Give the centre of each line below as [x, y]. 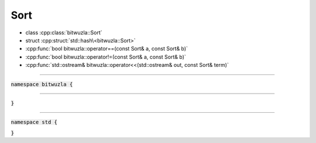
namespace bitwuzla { [42, 84]
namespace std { [34, 122]
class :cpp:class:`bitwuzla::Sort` [64, 33]
